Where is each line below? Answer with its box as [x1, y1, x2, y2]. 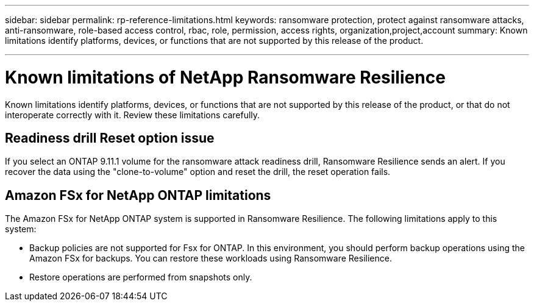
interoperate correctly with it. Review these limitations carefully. [5, 109, 260, 120]
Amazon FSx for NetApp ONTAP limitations [5, 187, 271, 203]
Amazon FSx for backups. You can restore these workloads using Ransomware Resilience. [29, 253, 392, 264]
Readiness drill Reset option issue [5, 130, 215, 146]
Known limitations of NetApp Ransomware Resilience [5, 66, 446, 88]
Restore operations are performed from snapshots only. [29, 272, 252, 283]
